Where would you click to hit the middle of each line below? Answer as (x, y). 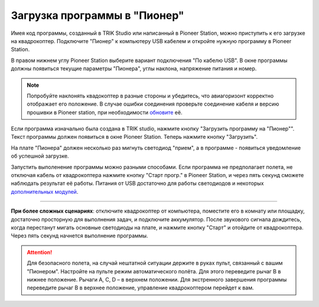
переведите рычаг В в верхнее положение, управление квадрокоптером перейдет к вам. (140, 288)
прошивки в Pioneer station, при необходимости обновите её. (105, 112)
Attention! (40, 252)
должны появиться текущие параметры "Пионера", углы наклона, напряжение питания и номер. (134, 68)
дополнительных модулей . (45, 191)
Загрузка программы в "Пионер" (97, 15)
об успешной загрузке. (40, 156)
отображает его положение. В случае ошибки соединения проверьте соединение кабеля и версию (153, 104)
